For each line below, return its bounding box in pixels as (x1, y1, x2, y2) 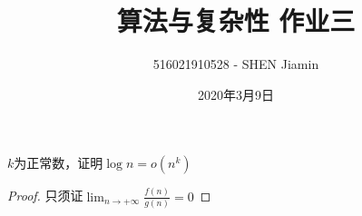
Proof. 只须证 (7, 186, 83, 205)
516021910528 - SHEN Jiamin (152, 54, 319, 74)
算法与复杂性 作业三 (116, 2, 356, 39)
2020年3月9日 (198, 84, 274, 103)
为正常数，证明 (14, 153, 103, 172)
